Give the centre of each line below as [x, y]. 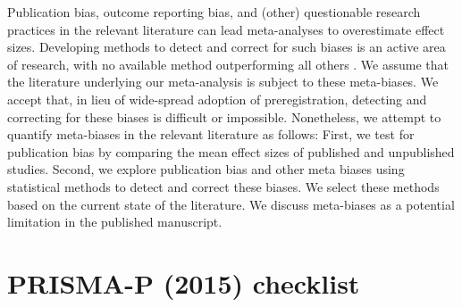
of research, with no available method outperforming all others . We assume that [228, 64]
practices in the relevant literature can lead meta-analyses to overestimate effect [226, 29]
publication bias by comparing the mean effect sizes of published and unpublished [231, 151]
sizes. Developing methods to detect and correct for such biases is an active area [227, 47]
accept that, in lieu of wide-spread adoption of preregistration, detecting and [217, 99]
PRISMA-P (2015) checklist [184, 282]
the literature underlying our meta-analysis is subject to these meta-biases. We [223, 82]
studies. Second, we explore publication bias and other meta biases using [206, 169]
